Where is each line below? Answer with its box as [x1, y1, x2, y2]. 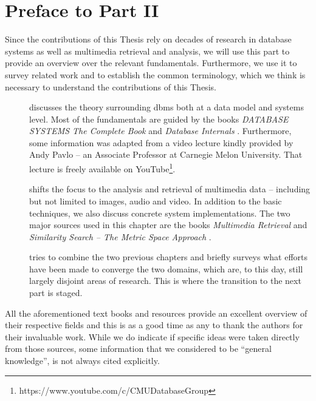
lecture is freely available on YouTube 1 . [29, 161, 176, 175]
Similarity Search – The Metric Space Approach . [29, 230, 211, 243]
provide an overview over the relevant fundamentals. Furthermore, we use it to [5, 56, 297, 69]
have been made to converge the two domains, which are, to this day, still [29, 262, 303, 275]
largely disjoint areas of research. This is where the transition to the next [29, 274, 301, 287]
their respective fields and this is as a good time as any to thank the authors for [5, 318, 303, 331]
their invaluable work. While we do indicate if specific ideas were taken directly [5, 330, 300, 343]
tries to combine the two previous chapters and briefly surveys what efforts [29, 251, 307, 263]
